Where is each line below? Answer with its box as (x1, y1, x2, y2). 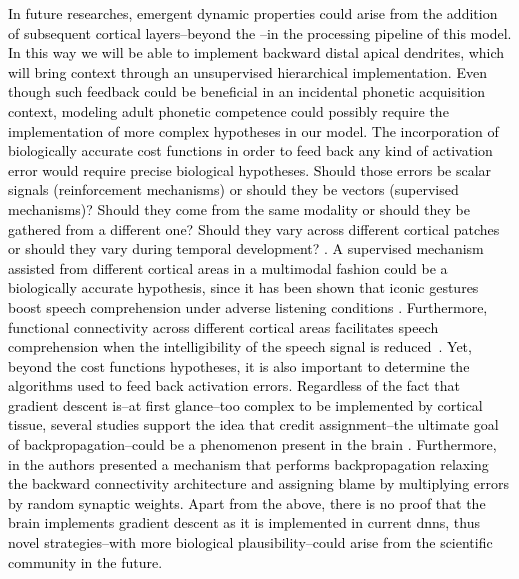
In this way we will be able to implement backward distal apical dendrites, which (8, 42, 505, 63)
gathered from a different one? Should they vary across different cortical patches (8, 218, 500, 239)
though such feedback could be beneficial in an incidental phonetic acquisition (8, 81, 485, 102)
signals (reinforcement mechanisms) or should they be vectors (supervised (8, 179, 459, 200)
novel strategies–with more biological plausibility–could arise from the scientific (8, 532, 493, 553)
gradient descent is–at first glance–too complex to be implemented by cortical (8, 394, 483, 415)
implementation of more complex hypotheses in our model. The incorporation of (8, 120, 499, 141)
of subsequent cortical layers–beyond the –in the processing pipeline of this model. (8, 22, 512, 43)
